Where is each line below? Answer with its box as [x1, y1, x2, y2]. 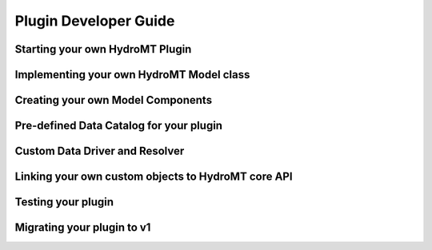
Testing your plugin [14, 196, 114, 209]
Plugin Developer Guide [14, 12, 175, 30]
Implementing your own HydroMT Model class [14, 68, 250, 81]
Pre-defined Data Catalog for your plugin [14, 119, 223, 133]
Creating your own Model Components [14, 93, 212, 107]
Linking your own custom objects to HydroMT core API [14, 170, 293, 184]
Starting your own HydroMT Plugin [14, 42, 192, 56]
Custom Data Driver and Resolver [14, 145, 185, 158]
